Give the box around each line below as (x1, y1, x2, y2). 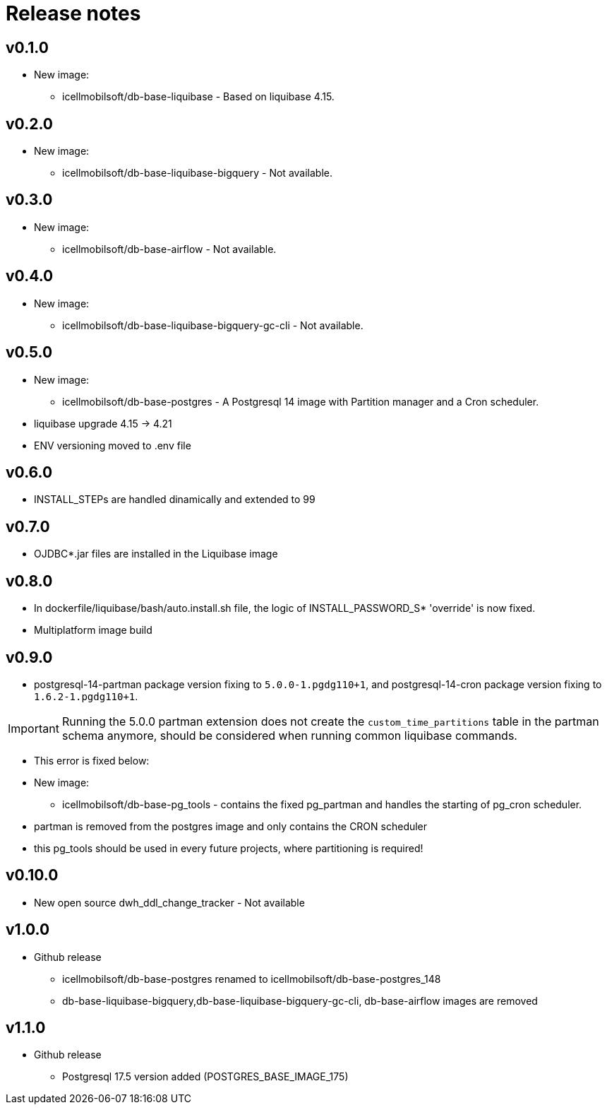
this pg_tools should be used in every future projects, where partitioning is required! (34, 842, 423, 854)
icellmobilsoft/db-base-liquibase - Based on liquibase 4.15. (62, 90, 335, 103)
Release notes (6, 1, 141, 25)
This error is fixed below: (34, 754, 150, 767)
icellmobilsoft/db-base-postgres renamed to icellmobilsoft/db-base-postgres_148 (62, 972, 441, 985)
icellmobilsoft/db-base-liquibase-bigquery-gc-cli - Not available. (62, 319, 363, 331)
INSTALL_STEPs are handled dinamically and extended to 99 (34, 493, 315, 506)
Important (8, 721, 59, 736)
